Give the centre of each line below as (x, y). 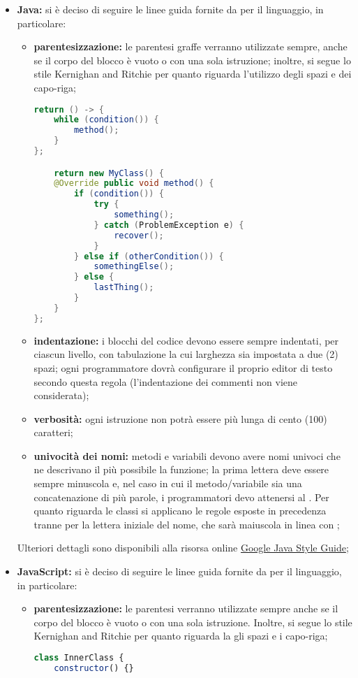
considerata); (61, 395)
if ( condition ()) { (119, 194)
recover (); (139, 235)
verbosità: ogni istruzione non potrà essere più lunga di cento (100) (180, 418)
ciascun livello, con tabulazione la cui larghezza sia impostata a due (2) (186, 354)
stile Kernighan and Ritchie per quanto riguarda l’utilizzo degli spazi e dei (193, 74)
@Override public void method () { (134, 183)
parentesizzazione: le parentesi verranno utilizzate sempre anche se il (186, 608)
